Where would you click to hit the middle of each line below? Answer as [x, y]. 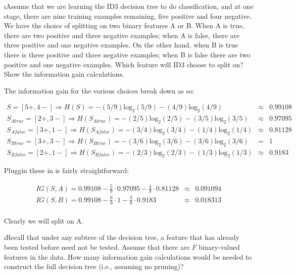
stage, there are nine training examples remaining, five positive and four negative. [128, 16]
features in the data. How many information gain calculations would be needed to [128, 256]
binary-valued [219, 247]
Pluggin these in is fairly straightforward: [67, 170]
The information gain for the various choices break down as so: [99, 90]
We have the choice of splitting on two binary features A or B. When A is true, [124, 25]
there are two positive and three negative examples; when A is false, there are [122, 35]
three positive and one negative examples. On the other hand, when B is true [121, 45]
